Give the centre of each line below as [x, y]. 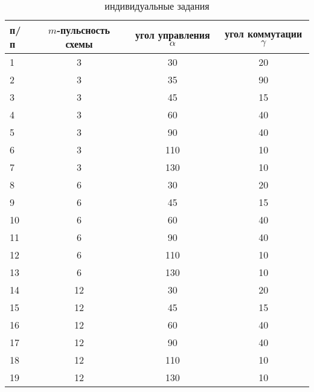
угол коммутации [264, 34]
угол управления [173, 35]
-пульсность [83, 30]
